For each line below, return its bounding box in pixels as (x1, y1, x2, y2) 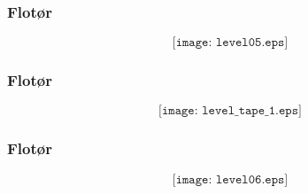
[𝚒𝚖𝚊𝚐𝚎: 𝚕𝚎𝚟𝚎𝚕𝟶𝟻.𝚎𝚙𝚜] (172, 36, 289, 50)
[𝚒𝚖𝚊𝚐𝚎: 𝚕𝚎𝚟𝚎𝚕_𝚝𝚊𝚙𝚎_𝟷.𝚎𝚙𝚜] (158, 105, 302, 118)
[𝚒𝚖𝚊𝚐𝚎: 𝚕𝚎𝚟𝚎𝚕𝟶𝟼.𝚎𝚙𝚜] (172, 173, 289, 186)
